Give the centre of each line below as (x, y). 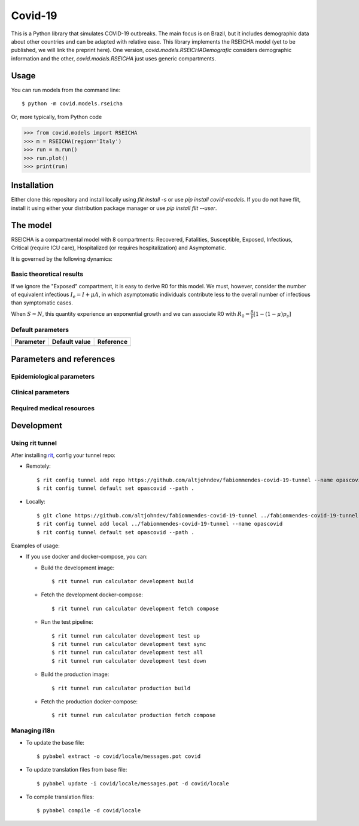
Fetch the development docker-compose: (92, 595)
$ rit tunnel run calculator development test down (129, 661)
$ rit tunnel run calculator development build (123, 581)
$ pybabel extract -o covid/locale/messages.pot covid (119, 756)
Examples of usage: (35, 545)
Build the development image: (78, 568)
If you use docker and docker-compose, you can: (87, 557)
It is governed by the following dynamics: (62, 259)
